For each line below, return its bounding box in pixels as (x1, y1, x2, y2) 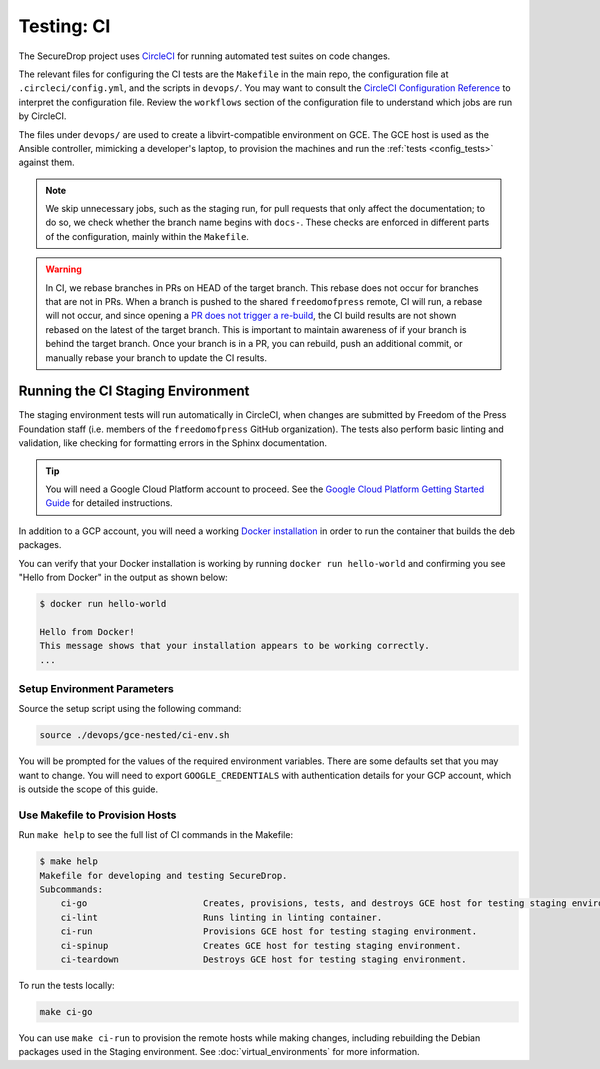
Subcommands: (39, 883, 104, 895)
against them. (18, 156, 75, 169)
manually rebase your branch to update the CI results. (45, 351, 267, 364)
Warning (45, 263, 82, 275)
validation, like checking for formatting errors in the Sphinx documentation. (18, 437, 327, 449)
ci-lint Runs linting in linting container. (60, 911, 383, 923)
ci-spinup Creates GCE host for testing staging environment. (60, 940, 462, 951)
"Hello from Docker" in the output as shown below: (18, 571, 229, 583)
